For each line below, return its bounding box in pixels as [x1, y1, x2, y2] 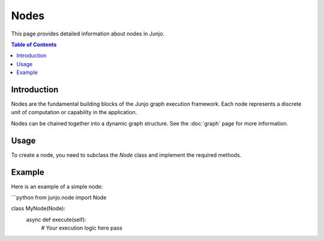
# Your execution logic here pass [41, 224, 122, 231]
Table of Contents [11, 41, 57, 48]
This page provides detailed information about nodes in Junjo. [11, 30, 165, 37]
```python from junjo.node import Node [11, 194, 107, 201]
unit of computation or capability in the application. [11, 109, 137, 116]
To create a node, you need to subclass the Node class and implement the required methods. [11, 151, 242, 159]
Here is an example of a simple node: [11, 183, 103, 190]
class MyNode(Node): [11, 205, 66, 212]
